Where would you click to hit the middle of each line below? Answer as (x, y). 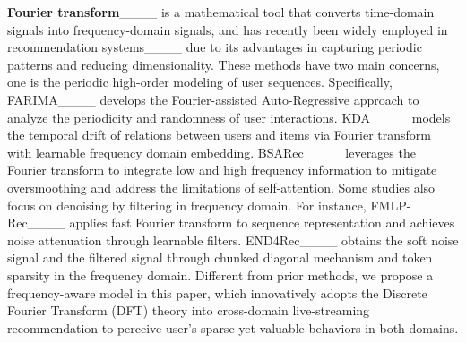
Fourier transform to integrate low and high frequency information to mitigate (222, 170)
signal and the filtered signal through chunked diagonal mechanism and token (220, 257)
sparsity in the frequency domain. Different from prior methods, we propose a (220, 274)
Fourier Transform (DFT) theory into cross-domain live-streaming (189, 310)
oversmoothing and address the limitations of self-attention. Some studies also (221, 187)
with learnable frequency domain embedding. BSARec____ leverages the (211, 152)
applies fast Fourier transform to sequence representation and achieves (262, 223)
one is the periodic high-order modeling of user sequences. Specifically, (200, 82)
